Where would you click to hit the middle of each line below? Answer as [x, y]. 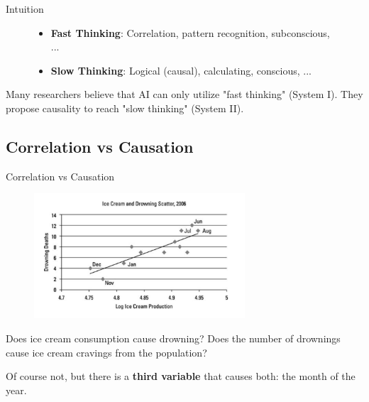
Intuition [25, 9]
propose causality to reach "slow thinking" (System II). [125, 108]
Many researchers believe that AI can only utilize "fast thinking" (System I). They [184, 94]
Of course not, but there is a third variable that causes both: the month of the [181, 376]
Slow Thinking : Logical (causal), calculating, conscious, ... [181, 70]
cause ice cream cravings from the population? [106, 352]
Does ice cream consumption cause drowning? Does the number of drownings [173, 338]
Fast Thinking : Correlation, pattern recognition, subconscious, [190, 32]
